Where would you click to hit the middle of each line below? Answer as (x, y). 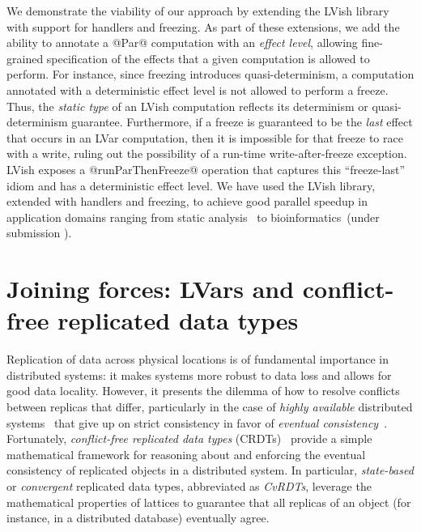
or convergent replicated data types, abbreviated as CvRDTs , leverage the (189, 485)
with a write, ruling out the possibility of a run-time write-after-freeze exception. (207, 153)
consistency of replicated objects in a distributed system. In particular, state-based (210, 470)
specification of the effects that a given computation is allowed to (208, 58)
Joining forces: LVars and (151, 289)
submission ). (39, 233)
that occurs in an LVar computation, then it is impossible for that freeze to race (205, 137)
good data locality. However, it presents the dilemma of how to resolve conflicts (203, 391)
